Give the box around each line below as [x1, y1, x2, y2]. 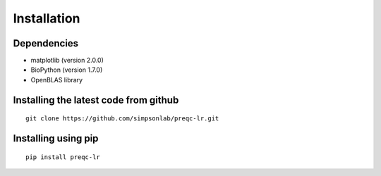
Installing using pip [13, 132, 99, 144]
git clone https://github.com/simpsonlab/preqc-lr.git [25, 115, 219, 122]
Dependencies [13, 37, 79, 49]
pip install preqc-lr [25, 153, 100, 161]
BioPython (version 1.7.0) [30, 65, 103, 74]
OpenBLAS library [30, 75, 83, 84]
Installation [13, 11, 80, 26]
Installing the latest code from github [13, 94, 179, 106]
